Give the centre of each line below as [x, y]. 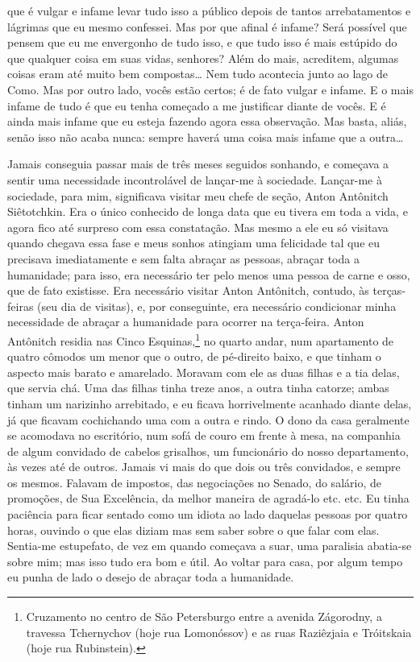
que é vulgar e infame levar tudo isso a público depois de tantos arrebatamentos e [209, 10]
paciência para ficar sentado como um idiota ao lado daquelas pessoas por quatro [208, 514]
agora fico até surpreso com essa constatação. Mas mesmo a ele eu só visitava [198, 227]
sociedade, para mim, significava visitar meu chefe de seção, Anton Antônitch [198, 195]
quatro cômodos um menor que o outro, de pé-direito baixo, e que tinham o [194, 356]
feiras [21, 306]
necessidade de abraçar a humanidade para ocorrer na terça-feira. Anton [186, 322]
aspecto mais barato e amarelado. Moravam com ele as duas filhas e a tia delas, [204, 372]
